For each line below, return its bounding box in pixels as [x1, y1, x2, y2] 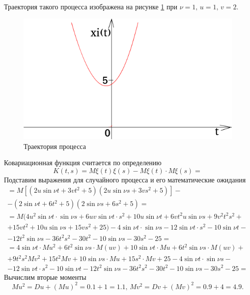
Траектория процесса [24, 141, 86, 151]
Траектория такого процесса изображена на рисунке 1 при [4, 1, 177, 11]
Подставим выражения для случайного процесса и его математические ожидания [4, 174, 246, 184]
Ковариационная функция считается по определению [4, 157, 162, 168]
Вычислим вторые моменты [4, 271, 86, 282]
